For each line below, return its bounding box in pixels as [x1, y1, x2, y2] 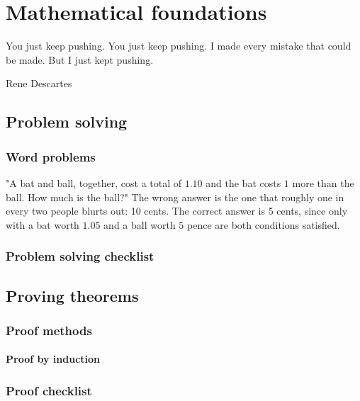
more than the [292, 175, 354, 190]
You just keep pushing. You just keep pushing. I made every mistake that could [6, 38, 351, 53]
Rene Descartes [6, 76, 72, 91]
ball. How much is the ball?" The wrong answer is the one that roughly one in [6, 189, 344, 204]
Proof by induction [6, 351, 100, 366]
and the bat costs [206, 175, 281, 190]
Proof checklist [6, 381, 92, 399]
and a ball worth [103, 217, 176, 232]
